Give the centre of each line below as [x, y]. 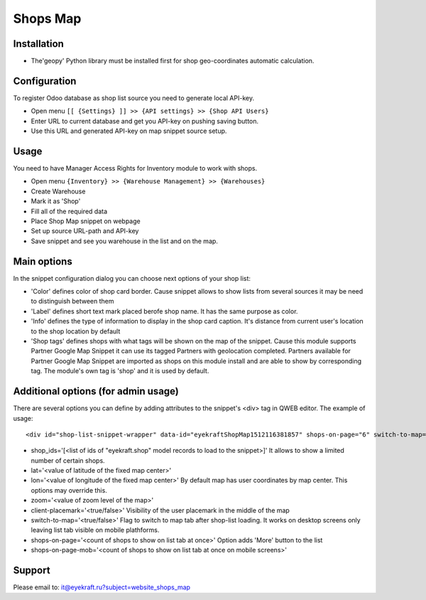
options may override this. [69, 490]
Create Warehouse [58, 191]
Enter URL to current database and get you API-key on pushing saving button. [145, 121]
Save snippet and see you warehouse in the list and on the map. [124, 241]
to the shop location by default [76, 331]
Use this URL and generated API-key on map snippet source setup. [129, 131]
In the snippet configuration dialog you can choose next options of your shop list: [132, 278]
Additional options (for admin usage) [96, 391]
